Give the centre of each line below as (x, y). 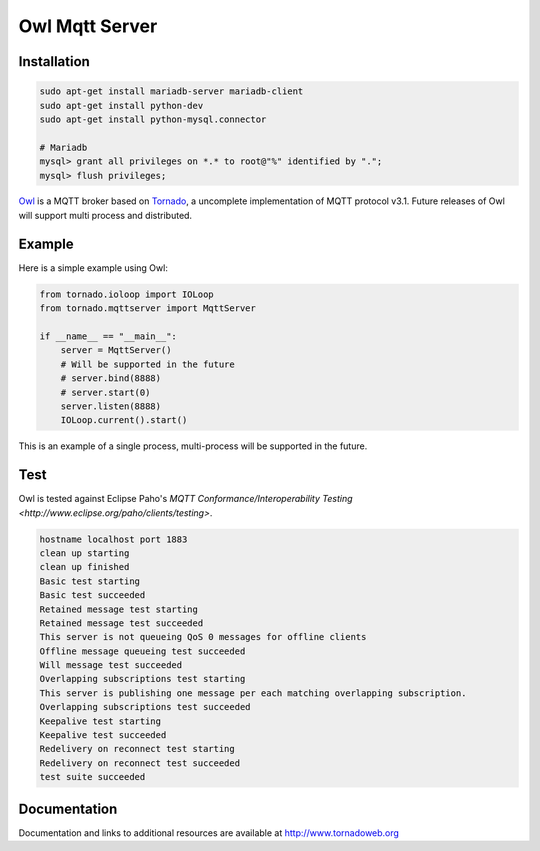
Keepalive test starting (100, 721)
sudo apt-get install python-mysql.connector (153, 119)
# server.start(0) (105, 392)
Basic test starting (89, 581)
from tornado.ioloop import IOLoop (126, 294)
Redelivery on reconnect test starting (137, 749)
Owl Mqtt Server (88, 26)
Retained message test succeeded (121, 623)
